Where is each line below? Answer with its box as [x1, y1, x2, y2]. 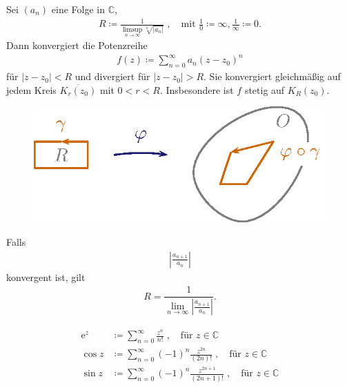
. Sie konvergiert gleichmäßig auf [204, 69, 341, 84]
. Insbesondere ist [159, 82, 234, 97]
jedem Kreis [6, 82, 57, 97]
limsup [122, 26, 143, 33]
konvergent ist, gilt [6, 269, 86, 284]
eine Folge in [51, 2, 105, 16]
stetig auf [244, 82, 285, 97]
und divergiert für [75, 69, 150, 84]
